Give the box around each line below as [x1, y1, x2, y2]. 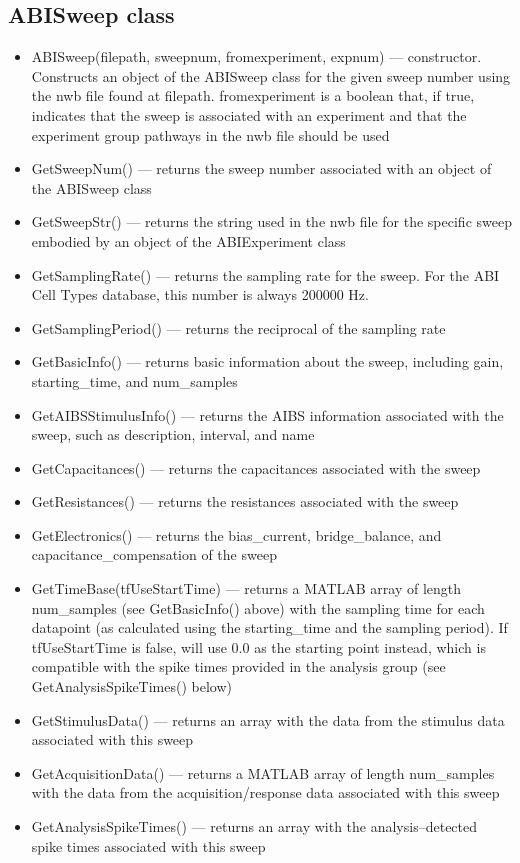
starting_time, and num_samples [31, 370, 238, 391]
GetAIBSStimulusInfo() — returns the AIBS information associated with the [31, 404, 504, 425]
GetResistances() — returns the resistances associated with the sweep [31, 491, 459, 512]
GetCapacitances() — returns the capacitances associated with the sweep [31, 457, 481, 478]
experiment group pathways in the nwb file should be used [31, 124, 390, 145]
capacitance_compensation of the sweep [31, 544, 277, 565]
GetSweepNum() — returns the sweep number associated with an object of [31, 158, 492, 179]
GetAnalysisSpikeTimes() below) [31, 676, 233, 697]
